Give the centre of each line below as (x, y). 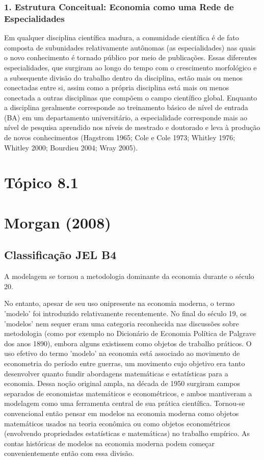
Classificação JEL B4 (60, 255)
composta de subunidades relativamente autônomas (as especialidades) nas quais (130, 47)
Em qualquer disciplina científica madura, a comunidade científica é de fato (122, 37)
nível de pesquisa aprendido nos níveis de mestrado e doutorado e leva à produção (132, 127)
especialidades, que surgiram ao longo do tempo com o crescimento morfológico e (130, 67)
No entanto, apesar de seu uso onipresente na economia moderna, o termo (120, 303)
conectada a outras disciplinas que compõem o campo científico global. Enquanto (131, 97)
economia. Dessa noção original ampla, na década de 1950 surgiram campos (122, 383)
